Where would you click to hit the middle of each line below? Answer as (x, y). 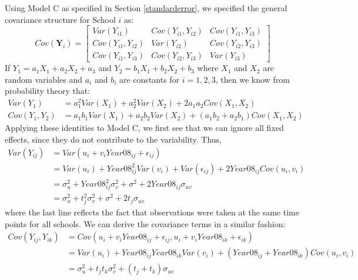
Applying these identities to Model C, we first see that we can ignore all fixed (144, 128)
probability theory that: (48, 91)
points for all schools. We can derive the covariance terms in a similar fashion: (145, 223)
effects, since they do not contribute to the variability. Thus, (113, 139)
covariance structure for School (60, 19)
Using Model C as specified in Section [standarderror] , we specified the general (146, 8)
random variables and (44, 79)
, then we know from (252, 79)
